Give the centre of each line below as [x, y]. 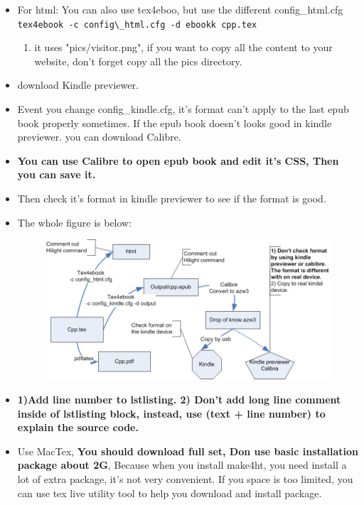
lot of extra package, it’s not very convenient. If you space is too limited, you [185, 478]
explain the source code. [78, 427]
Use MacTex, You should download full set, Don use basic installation [188, 451]
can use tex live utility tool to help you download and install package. [170, 493]
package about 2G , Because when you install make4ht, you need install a [182, 465]
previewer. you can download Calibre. [99, 137]
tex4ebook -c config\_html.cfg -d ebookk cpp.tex [137, 25]
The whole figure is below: [75, 222]
